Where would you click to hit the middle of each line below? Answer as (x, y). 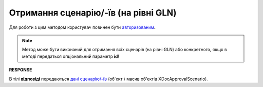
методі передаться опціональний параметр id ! (71, 56)
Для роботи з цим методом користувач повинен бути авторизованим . (82, 27)
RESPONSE (21, 70)
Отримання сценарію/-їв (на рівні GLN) (93, 13)
